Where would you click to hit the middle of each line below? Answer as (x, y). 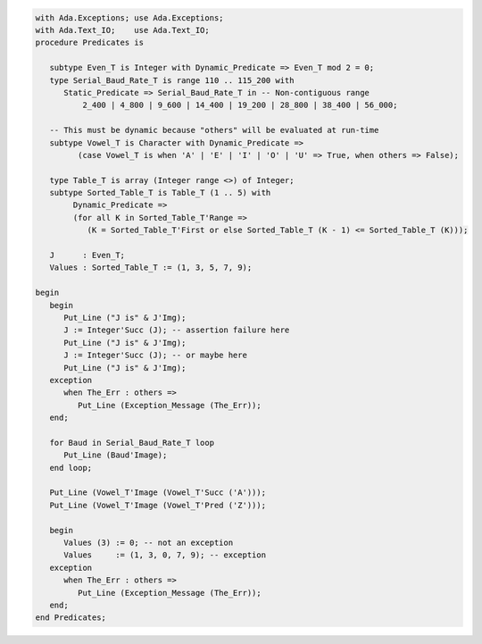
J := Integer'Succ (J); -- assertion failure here (177, 330)
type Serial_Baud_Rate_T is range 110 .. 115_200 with (172, 80)
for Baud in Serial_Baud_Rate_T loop (132, 443)
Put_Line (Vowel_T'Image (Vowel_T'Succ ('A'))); (158, 493)
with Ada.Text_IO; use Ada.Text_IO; (122, 30)
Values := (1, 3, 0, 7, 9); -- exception (165, 555)
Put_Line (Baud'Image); (116, 455)
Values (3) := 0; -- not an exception (149, 543)
